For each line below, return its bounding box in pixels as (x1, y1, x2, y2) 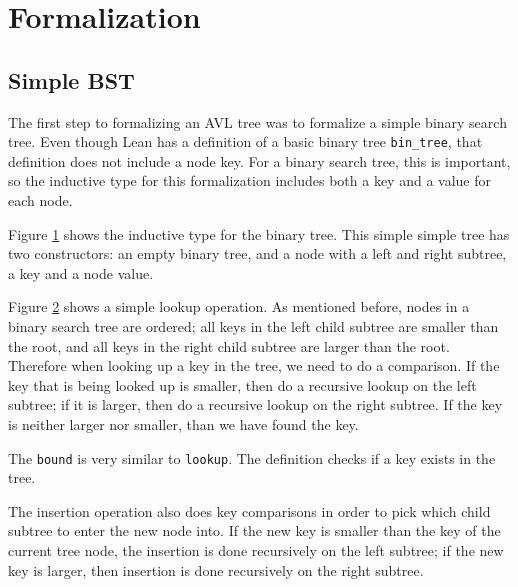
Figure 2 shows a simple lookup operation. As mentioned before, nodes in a (8, 296, 470, 317)
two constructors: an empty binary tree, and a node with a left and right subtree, (8, 243, 507, 264)
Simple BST (8, 64, 135, 95)
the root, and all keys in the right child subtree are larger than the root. (8, 335, 450, 356)
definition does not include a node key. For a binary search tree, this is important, (8, 150, 511, 171)
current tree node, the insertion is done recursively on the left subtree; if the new (8, 539, 504, 560)
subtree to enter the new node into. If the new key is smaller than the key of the (8, 520, 501, 541)
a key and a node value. (8, 262, 154, 283)
